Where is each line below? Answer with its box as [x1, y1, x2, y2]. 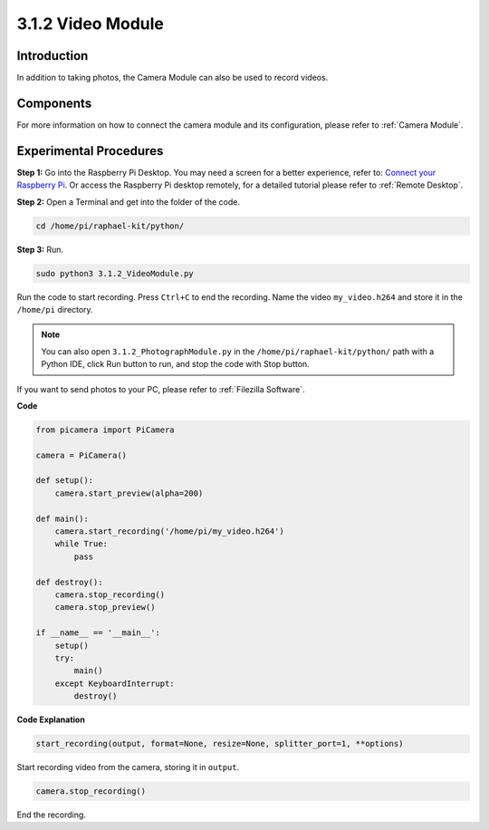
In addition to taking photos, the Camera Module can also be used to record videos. [16, 72, 329, 83]
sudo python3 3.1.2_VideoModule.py [35, 268, 194, 278]
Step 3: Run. [16, 244, 63, 255]
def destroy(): [35, 576, 103, 587]
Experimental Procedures [16, 143, 164, 159]
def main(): [35, 513, 90, 524]
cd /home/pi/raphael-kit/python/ [35, 220, 185, 231]
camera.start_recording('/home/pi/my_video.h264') [54, 526, 284, 536]
